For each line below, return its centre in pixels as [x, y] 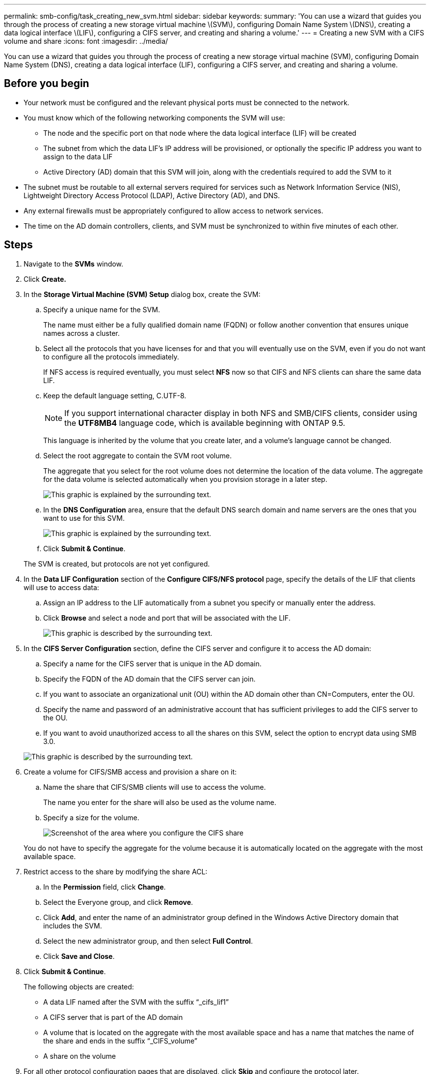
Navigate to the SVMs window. [73, 264]
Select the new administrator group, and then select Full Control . [148, 941]
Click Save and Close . [79, 956]
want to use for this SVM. [84, 518]
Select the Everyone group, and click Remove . [118, 902]
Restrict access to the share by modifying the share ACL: [116, 871]
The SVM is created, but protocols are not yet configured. [117, 564]
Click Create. [45, 279]
